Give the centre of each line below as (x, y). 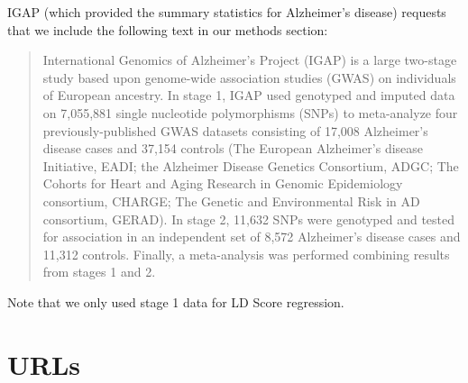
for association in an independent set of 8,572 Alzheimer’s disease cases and (252, 237)
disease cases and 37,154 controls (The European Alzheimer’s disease (233, 148)
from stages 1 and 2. (99, 272)
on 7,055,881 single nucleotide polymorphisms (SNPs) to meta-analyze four (250, 112)
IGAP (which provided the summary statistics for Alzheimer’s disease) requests (227, 12)
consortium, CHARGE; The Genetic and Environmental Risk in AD (231, 201)
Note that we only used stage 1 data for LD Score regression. (176, 301)
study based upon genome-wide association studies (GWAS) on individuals (249, 77)
